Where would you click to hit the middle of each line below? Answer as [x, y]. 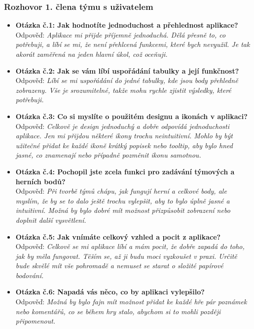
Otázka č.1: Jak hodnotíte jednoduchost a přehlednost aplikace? [127, 25]
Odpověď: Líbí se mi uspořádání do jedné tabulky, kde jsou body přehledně [127, 80]
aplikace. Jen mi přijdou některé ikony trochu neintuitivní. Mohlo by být [124, 136]
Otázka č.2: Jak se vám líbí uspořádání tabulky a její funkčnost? [127, 70]
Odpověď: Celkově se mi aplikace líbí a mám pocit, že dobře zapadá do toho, [130, 246]
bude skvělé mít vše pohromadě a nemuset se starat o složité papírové [119, 266]
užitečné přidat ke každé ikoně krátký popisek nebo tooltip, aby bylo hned [124, 145]
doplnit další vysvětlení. [51, 220]
